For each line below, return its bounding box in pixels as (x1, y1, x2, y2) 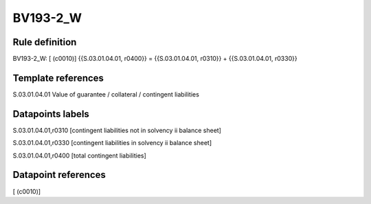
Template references (12, 72, 104, 84)
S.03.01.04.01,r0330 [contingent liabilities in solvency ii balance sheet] (12, 139, 212, 147)
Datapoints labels (12, 108, 89, 120)
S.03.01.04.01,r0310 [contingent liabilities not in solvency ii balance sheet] (12, 126, 221, 134)
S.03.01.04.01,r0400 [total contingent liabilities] (12, 151, 147, 160)
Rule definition (12, 36, 77, 48)
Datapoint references (12, 169, 106, 181)
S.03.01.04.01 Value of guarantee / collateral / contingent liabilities (12, 90, 199, 99)
